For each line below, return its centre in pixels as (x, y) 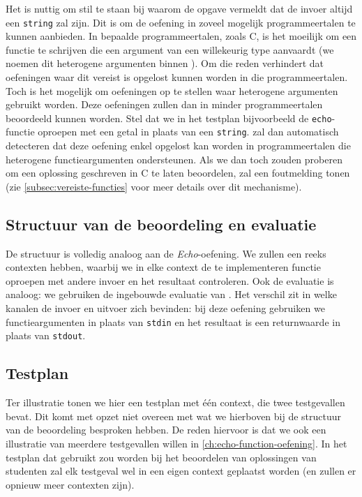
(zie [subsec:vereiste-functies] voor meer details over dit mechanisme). (154, 186)
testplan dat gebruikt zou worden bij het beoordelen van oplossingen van (161, 457)
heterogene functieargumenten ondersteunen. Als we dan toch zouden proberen (174, 159)
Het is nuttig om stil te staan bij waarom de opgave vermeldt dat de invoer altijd (179, 8)
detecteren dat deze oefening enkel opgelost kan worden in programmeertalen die (178, 146)
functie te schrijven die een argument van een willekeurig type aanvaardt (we (170, 49)
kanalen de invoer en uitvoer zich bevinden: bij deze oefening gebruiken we (165, 308)
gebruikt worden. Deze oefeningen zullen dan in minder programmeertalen (164, 104)
